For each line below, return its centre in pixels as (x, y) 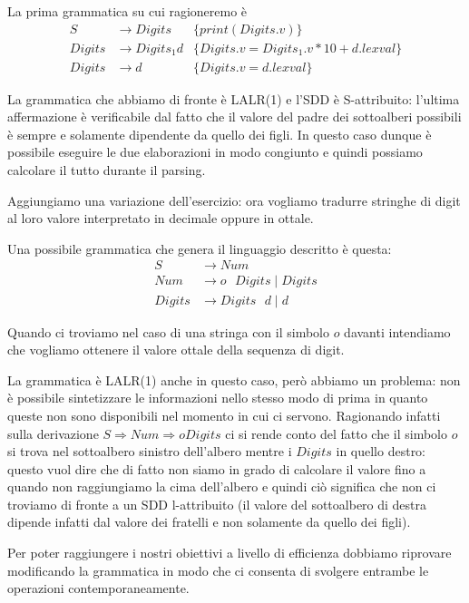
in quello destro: (381, 451)
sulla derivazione (53, 433)
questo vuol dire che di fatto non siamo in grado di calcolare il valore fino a (217, 468)
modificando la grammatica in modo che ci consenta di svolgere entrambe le (218, 570)
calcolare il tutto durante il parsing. (107, 170)
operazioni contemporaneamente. (98, 588)
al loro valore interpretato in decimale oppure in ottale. (161, 218)
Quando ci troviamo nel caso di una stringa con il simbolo (168, 331)
